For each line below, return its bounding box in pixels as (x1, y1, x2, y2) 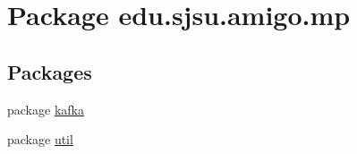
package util (7, 130, 73, 149)
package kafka (7, 99, 84, 118)
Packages (7, 57, 92, 85)
